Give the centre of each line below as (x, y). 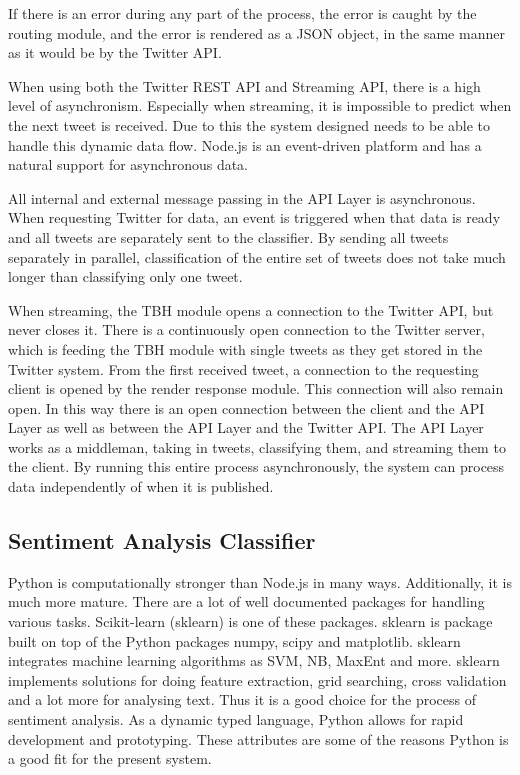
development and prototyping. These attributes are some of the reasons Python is (258, 738)
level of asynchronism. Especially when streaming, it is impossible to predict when (260, 105)
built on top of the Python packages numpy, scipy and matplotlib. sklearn (234, 640)
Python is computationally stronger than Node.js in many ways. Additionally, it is (260, 581)
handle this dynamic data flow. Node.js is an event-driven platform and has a (245, 144)
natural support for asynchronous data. (128, 164)
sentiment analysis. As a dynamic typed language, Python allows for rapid (236, 719)
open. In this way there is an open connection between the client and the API (246, 407)
